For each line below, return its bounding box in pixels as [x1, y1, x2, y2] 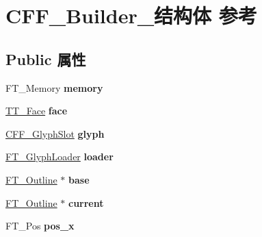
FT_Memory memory [5, 80, 103, 95]
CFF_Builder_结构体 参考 [5, 1, 257, 29]
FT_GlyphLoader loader [5, 149, 114, 164]
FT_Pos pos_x [5, 219, 75, 233]
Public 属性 [5, 48, 86, 69]
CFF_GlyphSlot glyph [5, 126, 105, 140]
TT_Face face [5, 103, 68, 118]
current [68, 195, 104, 210]
